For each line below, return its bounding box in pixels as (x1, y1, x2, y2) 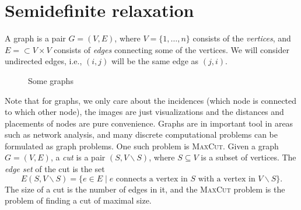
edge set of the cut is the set (5, 163, 105, 175)
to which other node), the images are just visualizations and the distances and (5, 106, 284, 118)
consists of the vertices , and (192, 32, 291, 44)
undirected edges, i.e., (5, 55, 82, 67)
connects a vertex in (116, 174, 188, 183)
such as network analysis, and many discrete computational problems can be (5, 128, 278, 141)
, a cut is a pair (50, 151, 106, 163)
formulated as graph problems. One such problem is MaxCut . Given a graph (5, 139, 279, 152)
